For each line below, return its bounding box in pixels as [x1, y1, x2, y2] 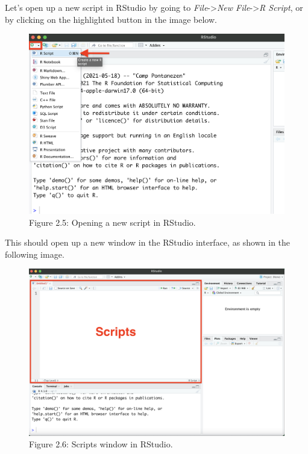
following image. [5, 247, 64, 260]
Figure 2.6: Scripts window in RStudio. [29, 438, 173, 450]
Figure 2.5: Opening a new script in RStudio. [29, 216, 196, 228]
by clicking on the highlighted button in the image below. [5, 13, 217, 25]
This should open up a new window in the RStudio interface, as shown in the [5, 236, 291, 249]
